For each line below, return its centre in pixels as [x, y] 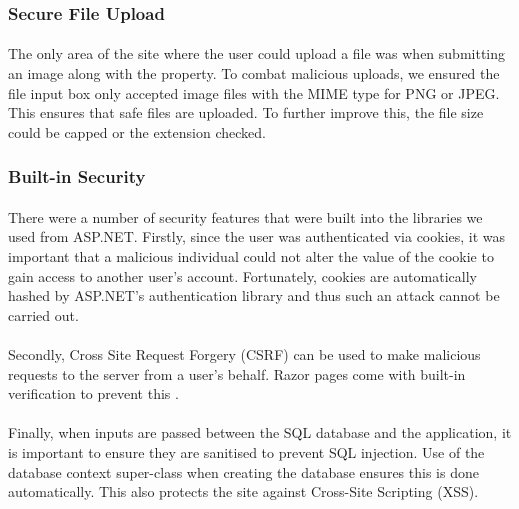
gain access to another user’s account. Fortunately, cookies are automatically [242, 275]
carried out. [43, 314]
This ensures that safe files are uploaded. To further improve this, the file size [246, 112]
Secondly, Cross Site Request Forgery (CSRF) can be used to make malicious [244, 354]
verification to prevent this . [93, 393]
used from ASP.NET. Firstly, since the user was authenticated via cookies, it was [257, 236]
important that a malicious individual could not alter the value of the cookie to [251, 256]
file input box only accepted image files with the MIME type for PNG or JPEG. [254, 92]
